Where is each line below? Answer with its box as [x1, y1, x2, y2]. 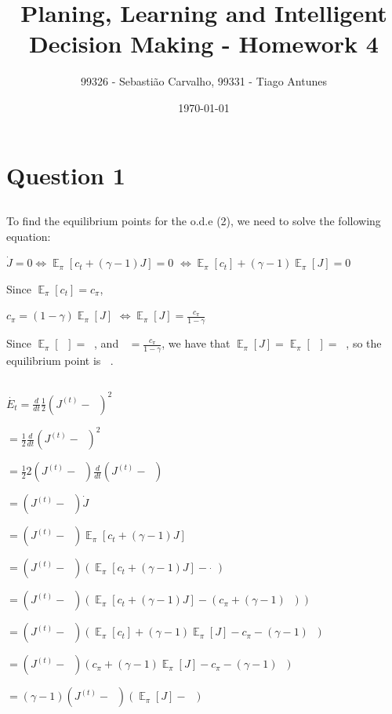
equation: [6, 228, 51, 244]
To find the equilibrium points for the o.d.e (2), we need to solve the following [6, 213, 381, 229]
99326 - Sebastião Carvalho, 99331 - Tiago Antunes [80, 73, 327, 89]
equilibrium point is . [6, 352, 114, 369]
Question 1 [6, 158, 125, 191]
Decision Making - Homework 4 [29, 27, 379, 60]
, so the [346, 335, 382, 352]
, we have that [162, 335, 230, 352]
